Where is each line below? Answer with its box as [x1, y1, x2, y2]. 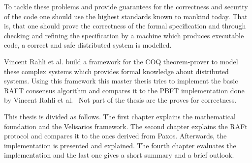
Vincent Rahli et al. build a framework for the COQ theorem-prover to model [4, 56, 238, 66]
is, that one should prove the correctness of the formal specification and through [4, 21, 246, 31]
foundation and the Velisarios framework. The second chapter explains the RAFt [4, 121, 248, 131]
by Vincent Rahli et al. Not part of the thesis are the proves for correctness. [4, 95, 237, 105]
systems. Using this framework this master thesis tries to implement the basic [4, 76, 238, 86]
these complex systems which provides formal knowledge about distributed [4, 66, 229, 76]
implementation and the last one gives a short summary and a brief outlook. [4, 150, 234, 160]
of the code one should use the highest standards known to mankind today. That [4, 11, 248, 21]
